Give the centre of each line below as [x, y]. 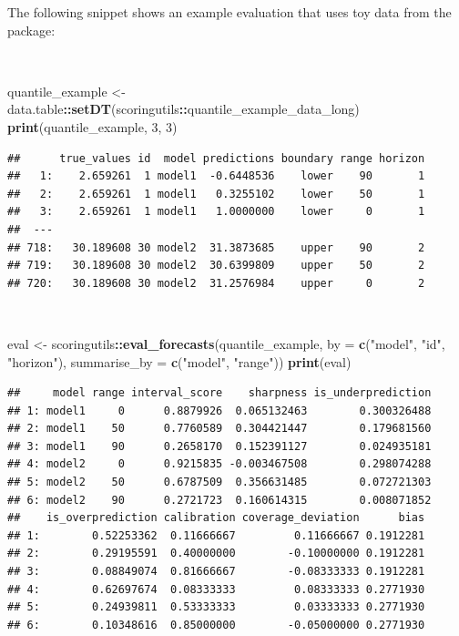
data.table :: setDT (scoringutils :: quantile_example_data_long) [184, 109]
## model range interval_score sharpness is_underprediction [219, 393]
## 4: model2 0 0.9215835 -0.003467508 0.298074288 [219, 464]
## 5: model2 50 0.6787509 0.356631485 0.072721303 [219, 482]
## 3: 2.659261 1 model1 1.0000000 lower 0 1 [216, 212]
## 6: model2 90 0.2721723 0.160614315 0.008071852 [219, 500]
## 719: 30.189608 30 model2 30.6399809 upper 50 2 [216, 266]
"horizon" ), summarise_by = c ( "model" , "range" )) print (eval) [179, 361]
